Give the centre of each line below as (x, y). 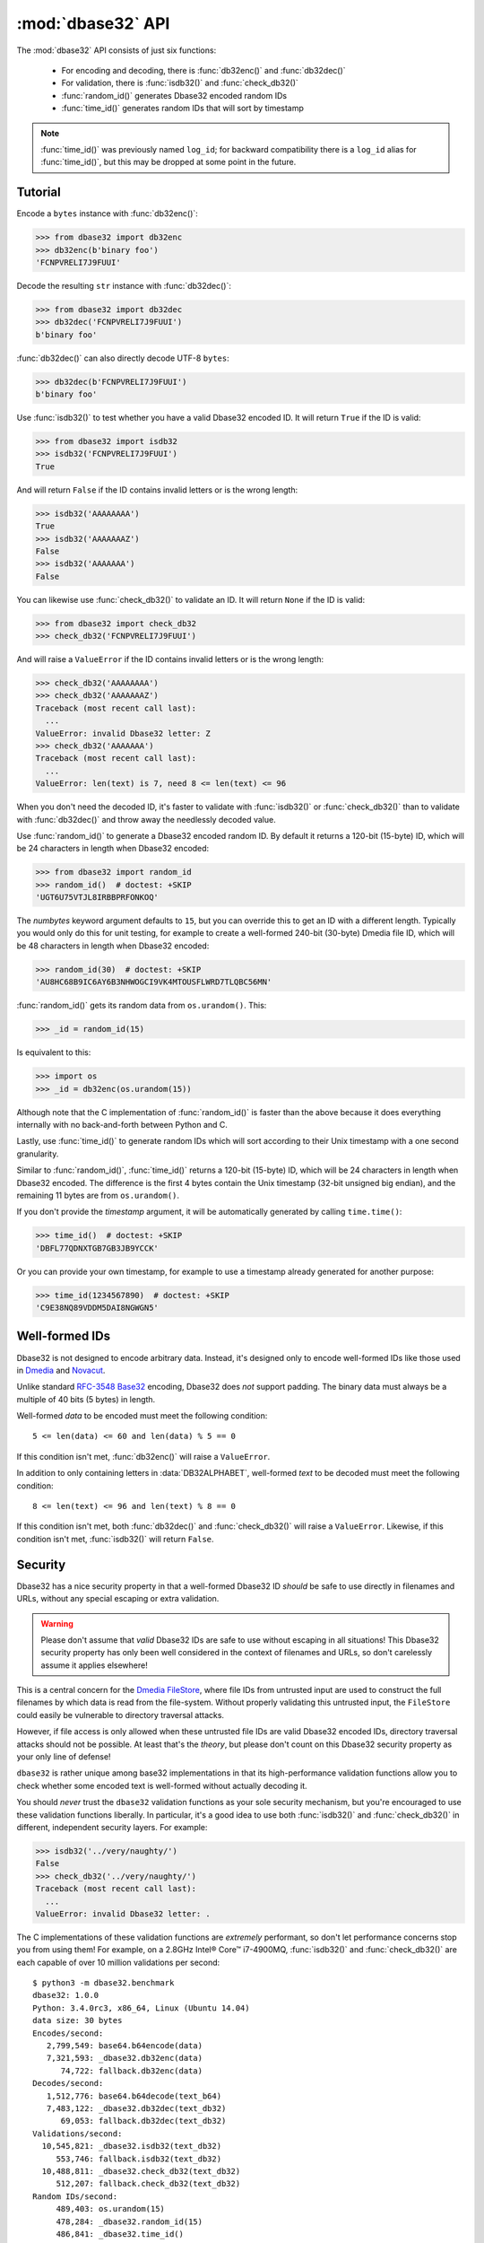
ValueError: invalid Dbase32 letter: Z (123, 733)
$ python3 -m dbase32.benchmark (104, 1983)
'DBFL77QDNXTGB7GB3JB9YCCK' (97, 1248)
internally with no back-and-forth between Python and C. (122, 1124)
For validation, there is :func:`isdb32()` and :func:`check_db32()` (180, 83)
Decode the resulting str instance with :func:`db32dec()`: (124, 285)
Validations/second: (78, 2134)
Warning (57, 1623)
